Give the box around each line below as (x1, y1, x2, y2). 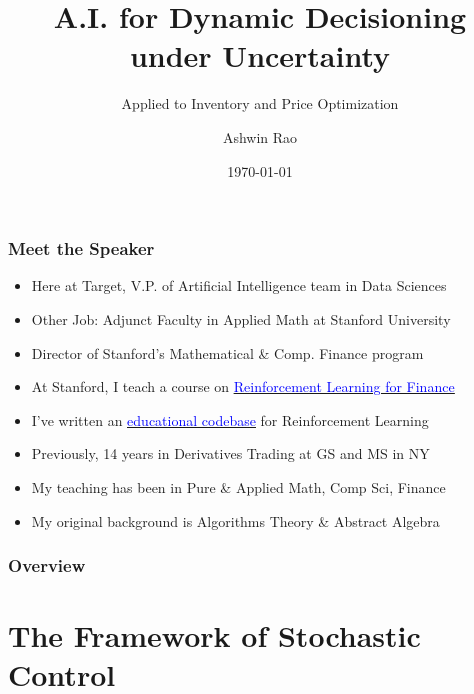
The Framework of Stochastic (8, 615, 421, 656)
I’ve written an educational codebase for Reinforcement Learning (31, 409, 429, 430)
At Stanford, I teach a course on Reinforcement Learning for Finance (31, 376, 455, 397)
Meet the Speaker (8, 236, 155, 261)
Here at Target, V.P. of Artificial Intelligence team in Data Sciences (31, 275, 447, 296)
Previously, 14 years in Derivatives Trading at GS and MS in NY (31, 443, 430, 464)
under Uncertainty (129, 35, 391, 76)
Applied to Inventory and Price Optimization (121, 93, 399, 114)
